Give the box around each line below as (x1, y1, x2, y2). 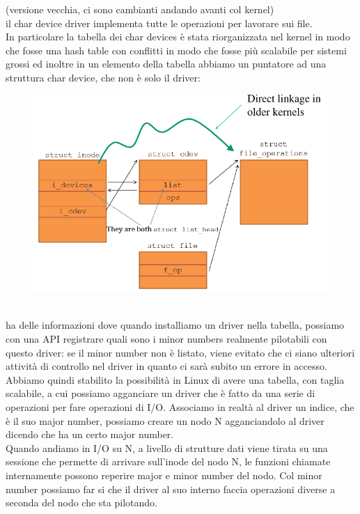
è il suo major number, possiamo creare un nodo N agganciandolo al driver (6, 413, 324, 428)
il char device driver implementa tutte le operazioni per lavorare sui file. (6, 15, 313, 30)
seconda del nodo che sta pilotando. (6, 495, 157, 510)
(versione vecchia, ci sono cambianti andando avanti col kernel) (6, 2, 274, 16)
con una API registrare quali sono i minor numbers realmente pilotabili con (6, 332, 327, 346)
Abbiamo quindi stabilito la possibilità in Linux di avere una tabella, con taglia (6, 372, 345, 387)
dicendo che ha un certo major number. (6, 427, 174, 442)
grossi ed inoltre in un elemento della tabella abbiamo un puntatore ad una (6, 56, 327, 71)
